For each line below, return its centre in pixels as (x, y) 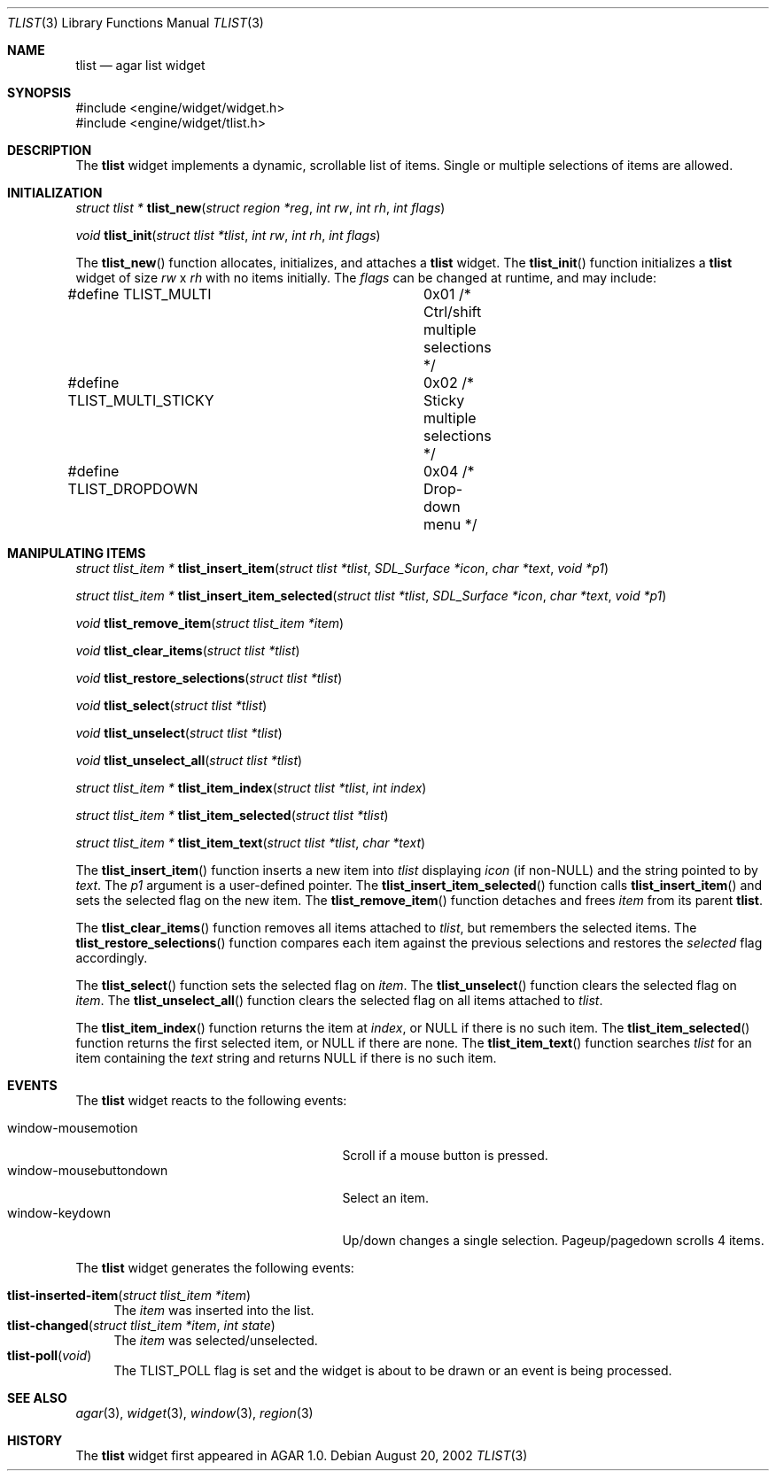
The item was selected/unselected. (216, 1340)
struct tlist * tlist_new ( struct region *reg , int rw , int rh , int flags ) (260, 208)
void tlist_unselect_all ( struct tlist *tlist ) (189, 760)
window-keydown (59, 1213)
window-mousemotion (73, 1128)
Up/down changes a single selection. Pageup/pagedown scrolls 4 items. (553, 1240)
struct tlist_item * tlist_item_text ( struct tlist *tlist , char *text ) (251, 843)
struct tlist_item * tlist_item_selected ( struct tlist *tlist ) (232, 815)
